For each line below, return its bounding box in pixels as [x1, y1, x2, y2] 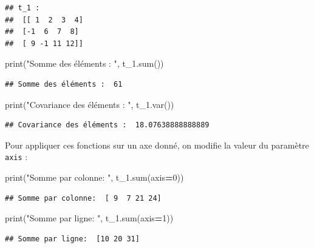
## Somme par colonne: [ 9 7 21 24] [5, 193, 162, 203]
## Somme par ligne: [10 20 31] [5, 234, 140, 243]
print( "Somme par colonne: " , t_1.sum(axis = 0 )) [5, 171, 184, 183]
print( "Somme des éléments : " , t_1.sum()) [5, 57, 164, 70]
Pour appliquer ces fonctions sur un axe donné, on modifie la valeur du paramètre [5, 138, 309, 151]
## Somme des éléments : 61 [5, 79, 123, 89]
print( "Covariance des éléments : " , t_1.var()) [5, 98, 174, 110]
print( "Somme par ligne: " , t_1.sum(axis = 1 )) [5, 212, 174, 224]
